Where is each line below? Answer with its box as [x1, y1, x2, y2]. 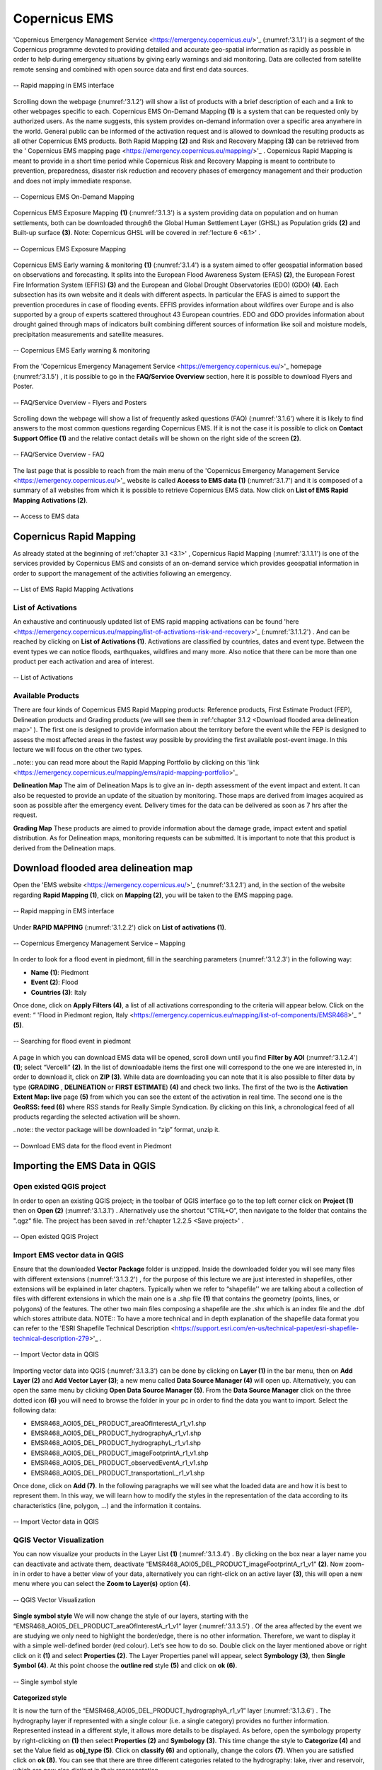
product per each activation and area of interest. [13, 657, 155, 666]
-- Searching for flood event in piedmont [13, 1037, 131, 1046]
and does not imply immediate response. [13, 176, 132, 185]
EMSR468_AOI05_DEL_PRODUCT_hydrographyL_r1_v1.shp [30, 1439, 202, 1447]
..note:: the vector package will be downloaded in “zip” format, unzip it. [13, 1126, 221, 1134]
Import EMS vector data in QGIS [13, 1250, 124, 1260]
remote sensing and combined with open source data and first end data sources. [13, 64, 249, 74]
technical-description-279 [13, 1334, 90, 1342]
